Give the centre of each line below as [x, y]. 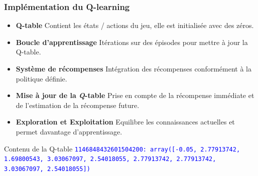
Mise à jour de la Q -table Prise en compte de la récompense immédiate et [135, 95]
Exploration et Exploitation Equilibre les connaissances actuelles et [125, 122]
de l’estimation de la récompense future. [78, 105]
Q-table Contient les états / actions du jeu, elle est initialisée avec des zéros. [135, 25]
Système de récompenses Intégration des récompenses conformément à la [134, 68]
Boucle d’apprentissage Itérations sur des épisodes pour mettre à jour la [132, 42]
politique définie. [41, 78]
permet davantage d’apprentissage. [69, 131]
